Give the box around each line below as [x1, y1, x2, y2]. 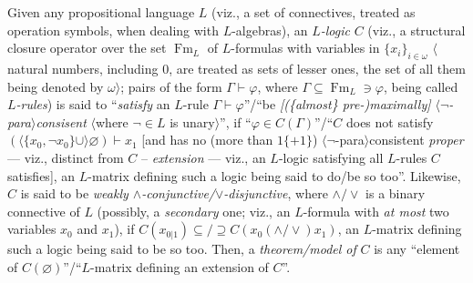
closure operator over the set [7, 38, 167, 57]
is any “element [374, 239, 460, 258]
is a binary [365, 184, 426, 203]
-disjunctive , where [223, 184, 328, 203]
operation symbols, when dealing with [7, 20, 219, 39]
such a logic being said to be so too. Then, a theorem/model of [7, 239, 356, 258]
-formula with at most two [303, 201, 449, 220]
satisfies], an [7, 166, 76, 185]
